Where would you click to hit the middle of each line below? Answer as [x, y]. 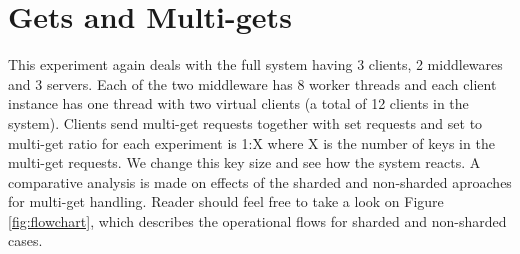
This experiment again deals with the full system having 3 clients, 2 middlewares [255, 64]
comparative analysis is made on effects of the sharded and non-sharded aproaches [260, 181]
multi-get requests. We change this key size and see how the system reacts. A [244, 162]
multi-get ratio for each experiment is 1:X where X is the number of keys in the [251, 142]
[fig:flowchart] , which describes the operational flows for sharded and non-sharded [257, 220]
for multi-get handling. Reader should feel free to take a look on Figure [226, 201]
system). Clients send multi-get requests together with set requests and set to [245, 122]
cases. [25, 240]
